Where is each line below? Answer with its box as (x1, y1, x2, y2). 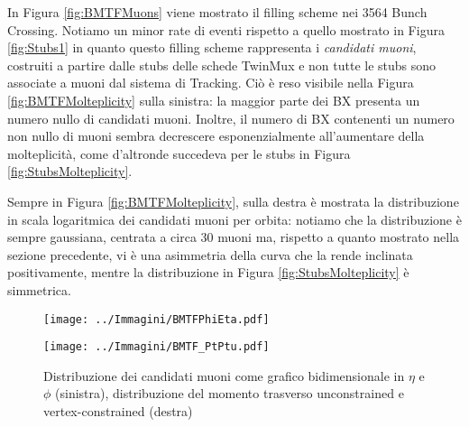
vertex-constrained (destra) (43, 402, 193, 420)
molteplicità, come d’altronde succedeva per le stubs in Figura (7, 144, 351, 162)
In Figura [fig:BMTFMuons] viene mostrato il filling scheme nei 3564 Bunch (7, 3, 428, 21)
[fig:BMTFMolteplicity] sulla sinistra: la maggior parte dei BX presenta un (7, 90, 420, 109)
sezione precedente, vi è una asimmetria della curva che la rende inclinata (7, 245, 413, 264)
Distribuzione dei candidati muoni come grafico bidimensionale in (43, 366, 405, 385)
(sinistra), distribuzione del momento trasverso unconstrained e (55, 384, 404, 403)
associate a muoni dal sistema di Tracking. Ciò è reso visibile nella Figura (7, 73, 414, 92)
